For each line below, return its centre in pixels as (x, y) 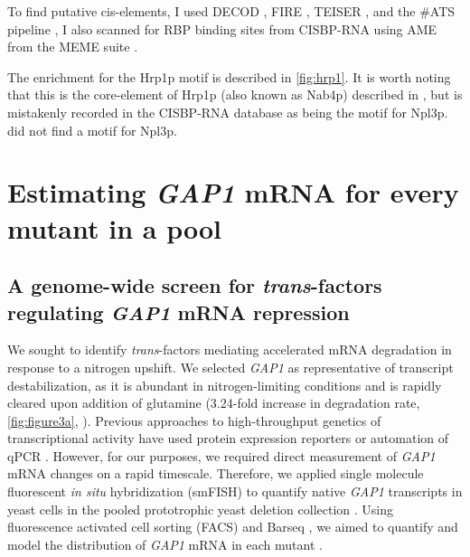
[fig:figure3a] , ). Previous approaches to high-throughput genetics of (194, 420)
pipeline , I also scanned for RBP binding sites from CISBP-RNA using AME (222, 28)
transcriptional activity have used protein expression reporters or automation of (228, 438)
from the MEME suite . (73, 47)
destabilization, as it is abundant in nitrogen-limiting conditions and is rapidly (225, 385)
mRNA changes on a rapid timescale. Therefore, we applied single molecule (216, 473)
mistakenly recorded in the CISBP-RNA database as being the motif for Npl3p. (228, 112)
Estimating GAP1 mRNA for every (233, 193)
